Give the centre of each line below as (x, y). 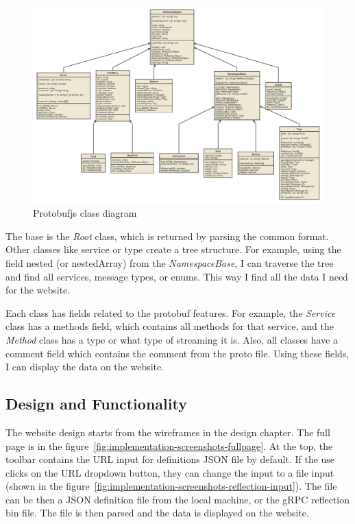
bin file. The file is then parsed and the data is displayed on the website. (157, 513)
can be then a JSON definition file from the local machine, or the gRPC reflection (177, 499)
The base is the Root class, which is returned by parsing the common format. (167, 236)
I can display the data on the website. (85, 367)
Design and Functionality (96, 404)
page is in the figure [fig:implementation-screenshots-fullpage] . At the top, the (169, 445)
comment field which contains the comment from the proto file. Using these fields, (177, 353)
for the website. (38, 290)
